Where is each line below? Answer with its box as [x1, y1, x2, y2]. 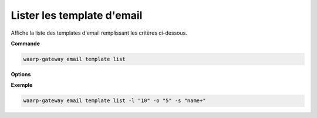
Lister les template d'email [11, 9, 143, 22]
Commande [11, 40, 41, 47]
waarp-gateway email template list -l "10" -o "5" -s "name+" [23, 97, 206, 104]
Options [11, 70, 31, 77]
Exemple [11, 82, 33, 89]
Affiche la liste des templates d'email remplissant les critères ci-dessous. [11, 29, 187, 36]
